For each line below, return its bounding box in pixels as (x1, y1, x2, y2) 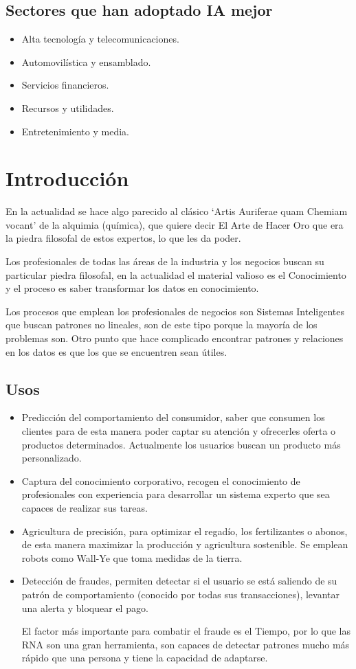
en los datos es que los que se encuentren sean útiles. (5, 344, 227, 359)
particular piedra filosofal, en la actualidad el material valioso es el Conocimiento (5, 267, 346, 282)
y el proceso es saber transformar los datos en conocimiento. (5, 281, 259, 295)
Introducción (5, 164, 129, 192)
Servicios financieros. (21, 78, 109, 92)
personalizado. (21, 451, 82, 465)
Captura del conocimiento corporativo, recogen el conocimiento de (21, 473, 300, 488)
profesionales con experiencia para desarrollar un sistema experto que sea (21, 487, 330, 501)
